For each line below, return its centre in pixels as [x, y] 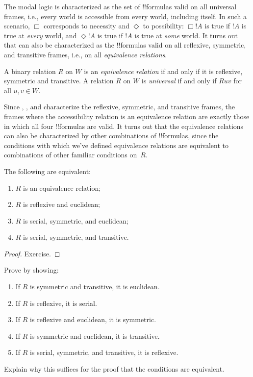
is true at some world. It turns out [186, 35]
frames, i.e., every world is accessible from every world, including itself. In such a [125, 16]
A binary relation [30, 71]
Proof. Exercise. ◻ [32, 253]
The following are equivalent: [47, 171]
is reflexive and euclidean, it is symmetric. [93, 319]
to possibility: [163, 26]
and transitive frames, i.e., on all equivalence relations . [86, 54]
